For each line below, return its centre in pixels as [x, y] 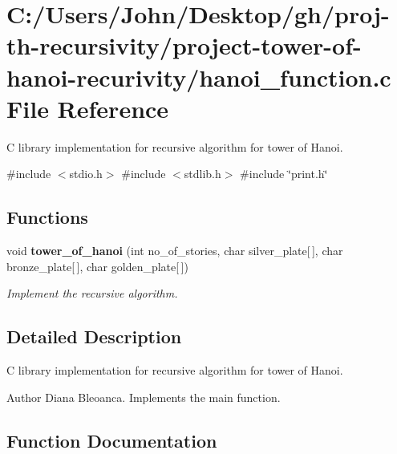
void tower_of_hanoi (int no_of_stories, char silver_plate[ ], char [175, 251]
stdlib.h [203, 174]
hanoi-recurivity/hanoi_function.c [199, 77]
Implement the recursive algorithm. [92, 293]
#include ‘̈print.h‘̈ [284, 174]
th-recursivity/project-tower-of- [184, 45]
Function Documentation [112, 440]
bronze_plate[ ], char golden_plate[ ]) [97, 266]
